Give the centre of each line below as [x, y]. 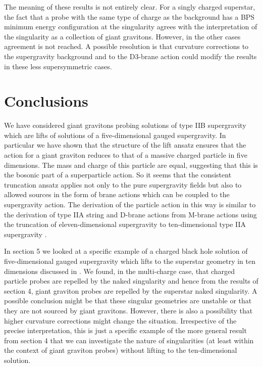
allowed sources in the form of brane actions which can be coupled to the [117, 194]
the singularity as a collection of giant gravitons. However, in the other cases [122, 36]
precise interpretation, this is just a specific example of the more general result [125, 330]
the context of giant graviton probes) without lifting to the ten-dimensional [121, 350]
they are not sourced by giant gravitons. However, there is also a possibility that [128, 310]
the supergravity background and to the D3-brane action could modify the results [130, 56]
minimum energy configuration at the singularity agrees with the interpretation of [131, 27]
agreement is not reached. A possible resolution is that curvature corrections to [126, 46]
